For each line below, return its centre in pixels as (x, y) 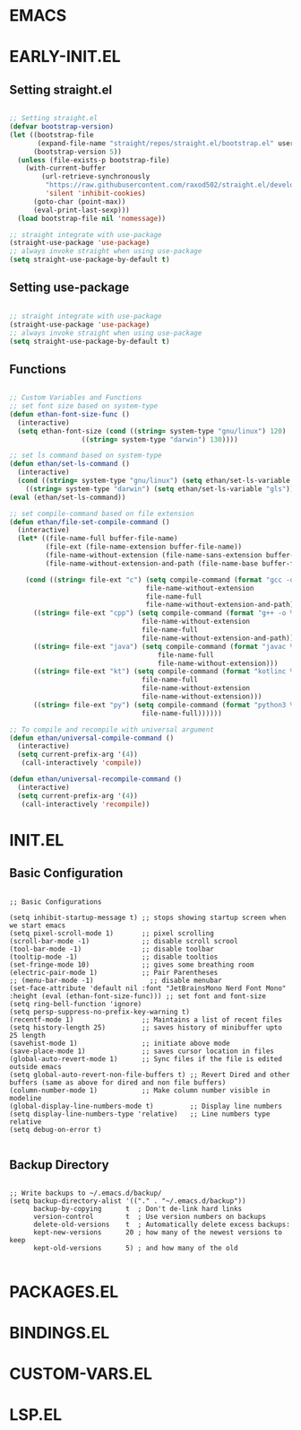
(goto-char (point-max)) (79, 202)
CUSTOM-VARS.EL (81, 1373)
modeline (26, 1098)
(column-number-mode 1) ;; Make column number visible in (140, 1090)
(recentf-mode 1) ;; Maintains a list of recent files (146, 1020)
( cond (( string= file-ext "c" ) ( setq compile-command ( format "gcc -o (160, 580)
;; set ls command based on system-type (86, 456)
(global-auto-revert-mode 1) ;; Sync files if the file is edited (146, 1059)
